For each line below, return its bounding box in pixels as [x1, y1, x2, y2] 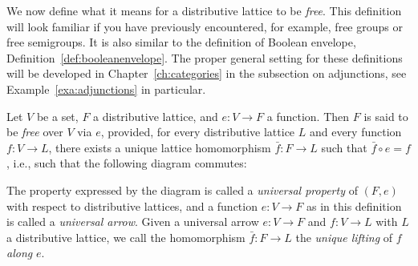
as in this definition [306, 197, 402, 214]
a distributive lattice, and [93, 107, 218, 124]
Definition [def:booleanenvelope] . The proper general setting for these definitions [6, 49, 403, 66]
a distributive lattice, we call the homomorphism [6, 228, 246, 245]
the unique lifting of [295, 228, 393, 245]
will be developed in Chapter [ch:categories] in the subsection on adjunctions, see [6, 65, 407, 82]
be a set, [36, 107, 79, 124]
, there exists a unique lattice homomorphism [48, 139, 271, 155]
